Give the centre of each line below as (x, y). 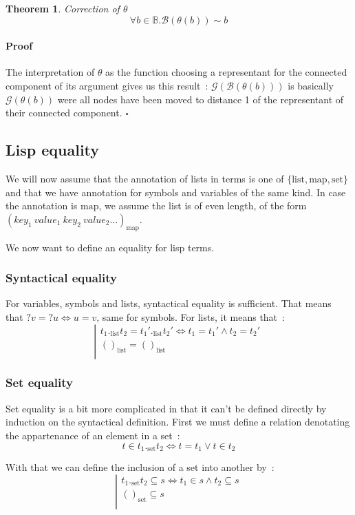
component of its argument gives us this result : (107, 85)
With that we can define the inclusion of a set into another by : (140, 467)
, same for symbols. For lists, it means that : (191, 316)
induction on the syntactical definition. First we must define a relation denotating (178, 422)
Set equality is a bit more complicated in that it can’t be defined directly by (166, 408)
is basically (311, 85)
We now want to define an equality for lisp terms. (110, 247)
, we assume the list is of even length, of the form (203, 206)
